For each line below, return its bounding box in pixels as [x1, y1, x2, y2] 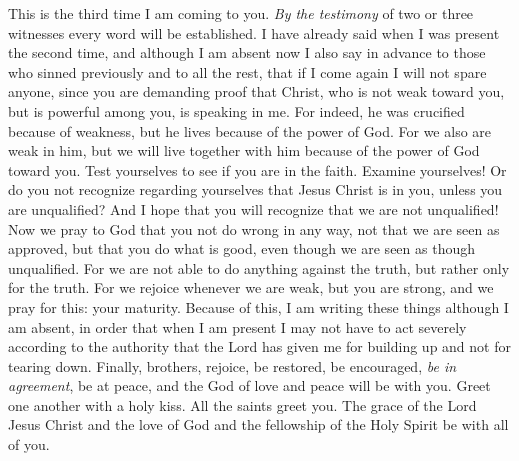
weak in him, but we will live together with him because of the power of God [8, 140, 480, 161]
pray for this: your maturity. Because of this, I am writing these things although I [8, 296, 509, 317]
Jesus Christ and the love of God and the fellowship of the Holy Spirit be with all [8, 414, 509, 435]
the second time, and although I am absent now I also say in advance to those [8, 42, 486, 63]
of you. [8, 434, 50, 455]
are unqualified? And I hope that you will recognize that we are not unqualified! [8, 198, 499, 219]
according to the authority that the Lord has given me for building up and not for [8, 336, 511, 357]
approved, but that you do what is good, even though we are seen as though [8, 238, 475, 259]
